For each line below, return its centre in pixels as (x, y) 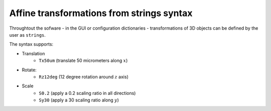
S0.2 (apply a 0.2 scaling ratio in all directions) (87, 93)
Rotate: (29, 70)
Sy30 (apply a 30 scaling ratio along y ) (79, 100)
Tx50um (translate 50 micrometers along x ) (83, 61)
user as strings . (28, 35)
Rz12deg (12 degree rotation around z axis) (84, 77)
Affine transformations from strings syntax (101, 13)
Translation (33, 53)
